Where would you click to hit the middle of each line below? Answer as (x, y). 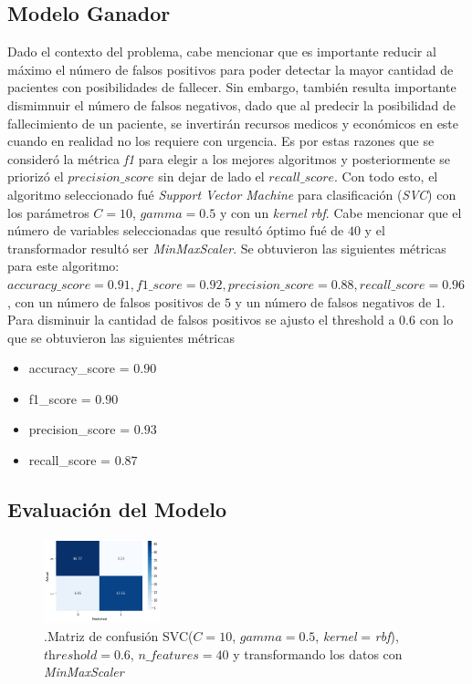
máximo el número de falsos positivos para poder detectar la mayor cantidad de (231, 69)
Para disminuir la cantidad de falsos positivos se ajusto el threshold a (201, 320)
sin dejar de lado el (211, 176)
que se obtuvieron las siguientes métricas (121, 337)
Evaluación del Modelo (117, 509)
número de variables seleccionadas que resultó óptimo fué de (176, 230)
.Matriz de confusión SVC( (119, 636)
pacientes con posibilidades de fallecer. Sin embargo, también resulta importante (232, 87)
